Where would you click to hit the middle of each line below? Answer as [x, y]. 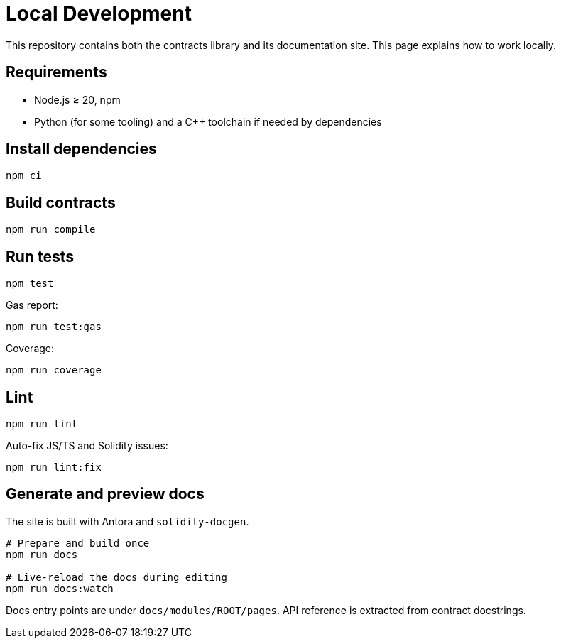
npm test [30, 284]
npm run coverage [54, 370]
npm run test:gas [54, 327]
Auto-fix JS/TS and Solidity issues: [87, 445]
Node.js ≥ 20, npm [77, 99]
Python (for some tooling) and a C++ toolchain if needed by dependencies [208, 121]
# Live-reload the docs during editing [116, 577]
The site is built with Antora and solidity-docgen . [127, 521]
